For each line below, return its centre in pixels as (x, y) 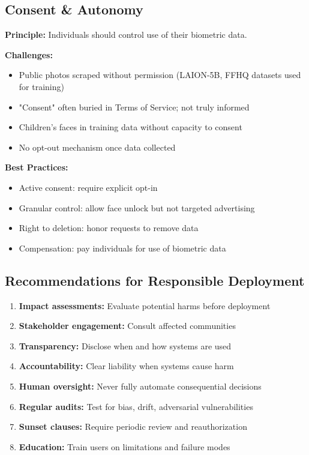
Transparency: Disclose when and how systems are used (125, 345)
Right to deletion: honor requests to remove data (109, 228)
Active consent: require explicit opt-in (88, 187)
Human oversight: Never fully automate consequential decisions (140, 386)
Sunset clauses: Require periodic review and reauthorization (133, 426)
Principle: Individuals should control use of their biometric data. (126, 35)
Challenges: (29, 54)
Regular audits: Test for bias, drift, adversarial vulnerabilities (136, 406)
